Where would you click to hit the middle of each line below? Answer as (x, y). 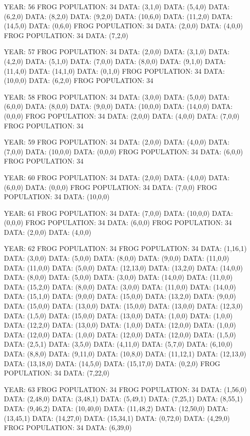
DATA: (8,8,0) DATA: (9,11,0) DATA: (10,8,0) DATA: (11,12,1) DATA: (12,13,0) (125, 353)
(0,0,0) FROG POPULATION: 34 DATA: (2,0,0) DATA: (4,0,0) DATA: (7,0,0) (122, 115)
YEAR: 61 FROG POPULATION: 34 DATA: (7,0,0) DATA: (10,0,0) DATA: (118, 213)
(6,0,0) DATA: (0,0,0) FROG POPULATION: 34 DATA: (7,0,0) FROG (111, 187)
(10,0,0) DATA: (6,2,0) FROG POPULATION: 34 (79, 80)
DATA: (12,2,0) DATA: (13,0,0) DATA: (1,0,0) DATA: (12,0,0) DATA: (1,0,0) (120, 325)
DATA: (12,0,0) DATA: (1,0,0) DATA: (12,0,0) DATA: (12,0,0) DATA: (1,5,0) (120, 334)
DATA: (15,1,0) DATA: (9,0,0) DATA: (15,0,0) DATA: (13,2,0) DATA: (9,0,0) (120, 296)
